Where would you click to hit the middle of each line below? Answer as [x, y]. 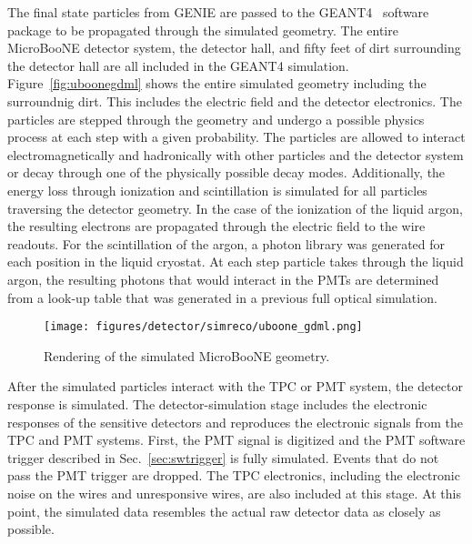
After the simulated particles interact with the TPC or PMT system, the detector [235, 386]
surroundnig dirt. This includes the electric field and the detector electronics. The [235, 101]
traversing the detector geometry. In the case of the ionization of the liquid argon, [235, 208]
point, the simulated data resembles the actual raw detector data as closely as [224, 511]
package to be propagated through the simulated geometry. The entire [203, 30]
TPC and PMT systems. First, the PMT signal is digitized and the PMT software [236, 440]
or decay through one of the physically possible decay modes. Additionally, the [226, 172]
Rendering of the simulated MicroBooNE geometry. [187, 355]
